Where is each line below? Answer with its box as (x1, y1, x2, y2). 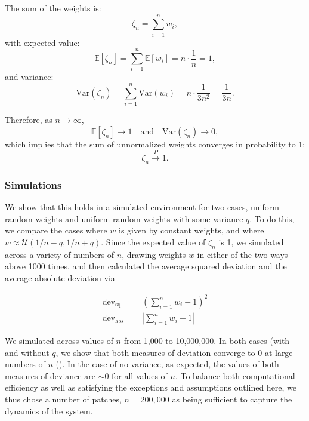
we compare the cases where (5, 224, 107, 236)
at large (264, 346, 293, 358)
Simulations (5, 177, 62, 192)
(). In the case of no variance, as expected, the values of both (55, 358, 279, 370)
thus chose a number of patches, (5, 393, 122, 405)
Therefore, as (5, 113, 52, 126)
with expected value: (5, 36, 80, 48)
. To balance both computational (175, 369, 295, 382)
